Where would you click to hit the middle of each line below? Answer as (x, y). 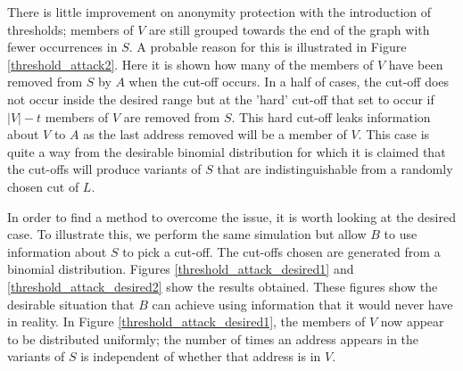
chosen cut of (43, 186)
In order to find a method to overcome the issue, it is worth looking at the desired (231, 216)
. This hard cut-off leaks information (331, 116)
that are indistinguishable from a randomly (335, 169)
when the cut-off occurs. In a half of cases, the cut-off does (289, 82)
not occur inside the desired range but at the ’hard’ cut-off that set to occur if (221, 99)
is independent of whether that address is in (201, 356)
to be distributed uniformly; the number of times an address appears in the (213, 338)
